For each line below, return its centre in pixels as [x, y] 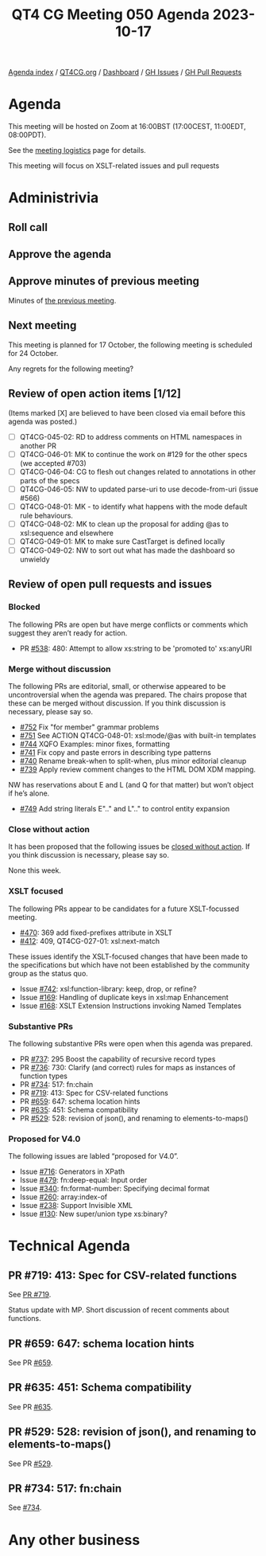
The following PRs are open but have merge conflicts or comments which [128, 624]
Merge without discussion [60, 669]
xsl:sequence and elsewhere [66, 533]
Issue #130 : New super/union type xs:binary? [94, 1214]
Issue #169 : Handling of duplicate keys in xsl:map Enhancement [124, 997]
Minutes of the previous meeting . [62, 300]
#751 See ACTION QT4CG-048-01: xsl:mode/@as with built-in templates [138, 736]
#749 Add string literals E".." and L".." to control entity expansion [125, 809]
